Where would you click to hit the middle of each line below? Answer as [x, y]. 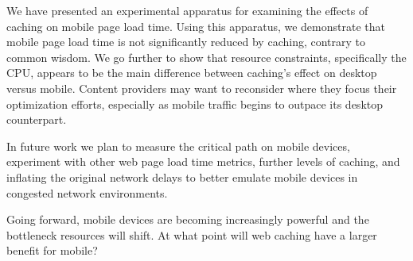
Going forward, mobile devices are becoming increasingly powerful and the [188, 219]
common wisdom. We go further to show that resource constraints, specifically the [206, 57]
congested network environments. [87, 192]
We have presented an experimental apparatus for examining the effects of [187, 10]
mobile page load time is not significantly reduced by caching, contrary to [186, 42]
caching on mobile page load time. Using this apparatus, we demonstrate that [196, 26]
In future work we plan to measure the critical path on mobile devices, [178, 146]
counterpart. [37, 119]
